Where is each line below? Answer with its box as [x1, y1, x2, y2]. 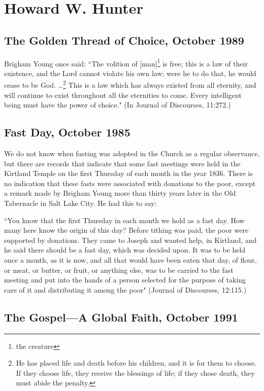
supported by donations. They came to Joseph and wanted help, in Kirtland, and [4, 234, 257, 245]
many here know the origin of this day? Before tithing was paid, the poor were [4, 225, 249, 235]
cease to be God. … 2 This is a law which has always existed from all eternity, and [4, 78, 256, 90]
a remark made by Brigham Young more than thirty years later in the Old [4, 188, 236, 198]
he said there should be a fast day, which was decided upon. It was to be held [4, 244, 246, 255]
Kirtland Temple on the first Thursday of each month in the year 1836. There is [4, 168, 253, 179]
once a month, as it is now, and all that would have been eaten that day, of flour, [4, 255, 257, 265]
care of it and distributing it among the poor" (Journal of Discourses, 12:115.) [4, 284, 247, 295]
